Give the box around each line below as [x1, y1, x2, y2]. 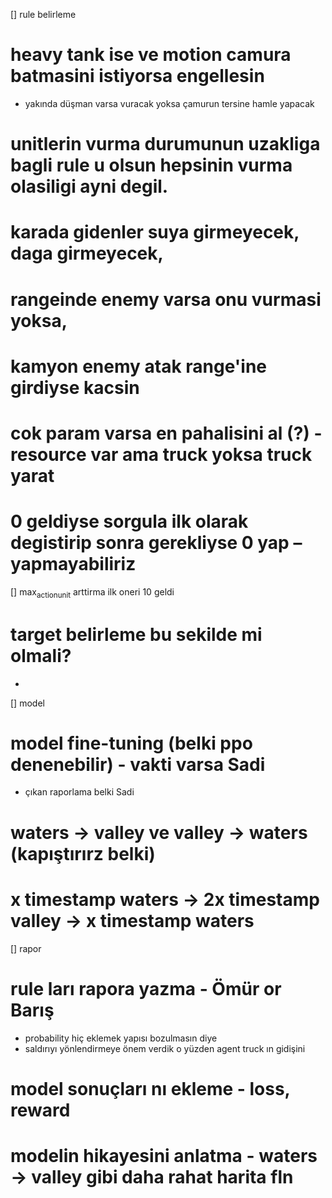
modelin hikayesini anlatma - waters [10, 1144, 318, 1167]
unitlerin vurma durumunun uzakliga [10, 133, 321, 156]
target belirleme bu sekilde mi [10, 623, 263, 646]
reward [10, 1099, 71, 1121]
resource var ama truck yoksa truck [10, 443, 313, 466]
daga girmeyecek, [10, 242, 164, 265]
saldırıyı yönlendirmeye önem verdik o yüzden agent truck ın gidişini [24, 1042, 306, 1054]
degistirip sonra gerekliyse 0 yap [10, 532, 290, 554]
